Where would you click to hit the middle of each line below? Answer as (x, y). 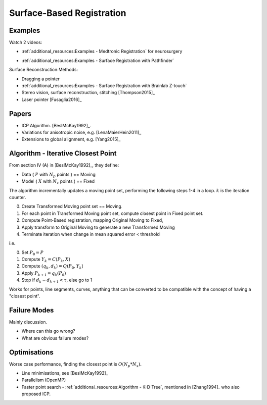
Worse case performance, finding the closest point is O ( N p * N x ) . (75, 365)
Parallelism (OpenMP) (44, 380)
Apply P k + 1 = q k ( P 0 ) (44, 274)
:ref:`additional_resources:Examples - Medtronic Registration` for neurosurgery (102, 51)
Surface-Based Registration (67, 13)
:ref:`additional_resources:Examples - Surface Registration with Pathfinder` (98, 60)
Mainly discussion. (28, 322)
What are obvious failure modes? (55, 338)
